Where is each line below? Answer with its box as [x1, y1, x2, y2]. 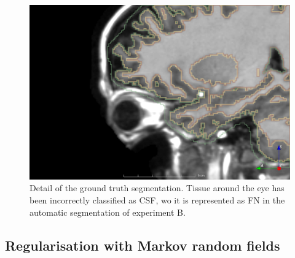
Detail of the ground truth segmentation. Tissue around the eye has [29, 181, 285, 194]
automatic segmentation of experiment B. [29, 205, 186, 218]
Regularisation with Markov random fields [5, 235, 280, 254]
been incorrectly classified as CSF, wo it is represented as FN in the [29, 193, 285, 206]
